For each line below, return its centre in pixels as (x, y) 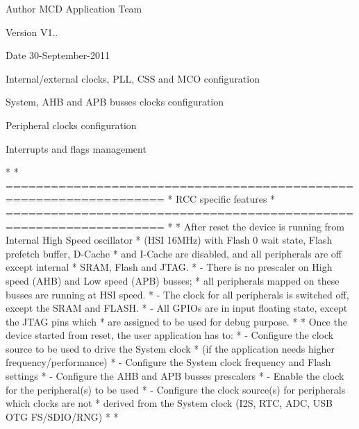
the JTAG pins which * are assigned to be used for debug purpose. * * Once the (176, 321)
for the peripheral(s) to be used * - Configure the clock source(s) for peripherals (176, 389)
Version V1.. (32, 32)
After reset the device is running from (264, 226)
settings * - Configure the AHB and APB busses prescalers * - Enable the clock (175, 376)
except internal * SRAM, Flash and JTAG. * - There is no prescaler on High (169, 267)
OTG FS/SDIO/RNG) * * (62, 416)
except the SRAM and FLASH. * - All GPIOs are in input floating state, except (177, 308)
